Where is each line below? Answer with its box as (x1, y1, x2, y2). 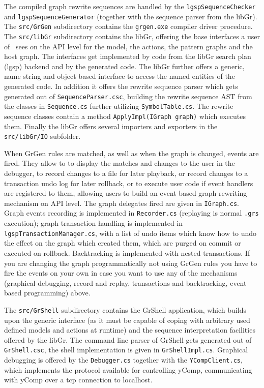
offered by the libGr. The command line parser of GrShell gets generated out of (4, 334, 252, 345)
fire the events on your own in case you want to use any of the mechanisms (4, 267, 238, 278)
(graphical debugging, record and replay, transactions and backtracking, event (4, 277, 247, 288)
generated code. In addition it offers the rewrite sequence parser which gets (4, 81, 238, 91)
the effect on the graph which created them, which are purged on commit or (4, 237, 241, 248)
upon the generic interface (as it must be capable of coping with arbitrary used (4, 314, 250, 325)
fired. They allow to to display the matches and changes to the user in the (4, 158, 235, 168)
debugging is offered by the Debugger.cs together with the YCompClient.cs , (4, 354, 243, 365)
